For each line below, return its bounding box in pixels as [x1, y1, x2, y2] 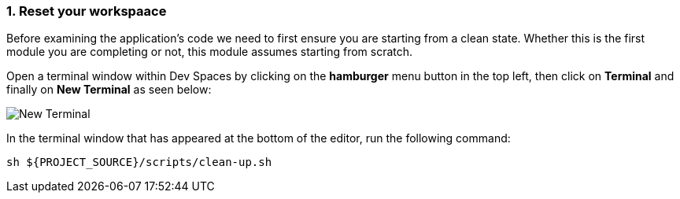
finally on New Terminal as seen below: [6, 83, 212, 97]
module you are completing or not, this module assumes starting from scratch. [6, 45, 413, 59]
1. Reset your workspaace [6, 3, 167, 19]
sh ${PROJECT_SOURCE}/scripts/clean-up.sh [6, 156, 272, 169]
